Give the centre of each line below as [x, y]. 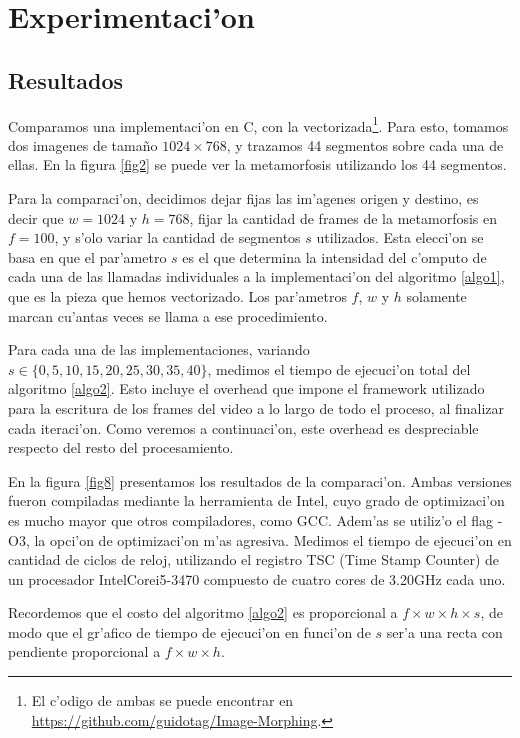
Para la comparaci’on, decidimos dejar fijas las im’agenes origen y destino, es [243, 198]
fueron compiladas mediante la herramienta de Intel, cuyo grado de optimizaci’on [256, 500]
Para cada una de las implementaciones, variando [159, 349]
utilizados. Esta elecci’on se [400, 237]
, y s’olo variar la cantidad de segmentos [177, 237]
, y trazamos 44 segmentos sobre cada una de [365, 144]
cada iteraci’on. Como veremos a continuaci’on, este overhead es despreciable [243, 427]
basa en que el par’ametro [87, 256]
